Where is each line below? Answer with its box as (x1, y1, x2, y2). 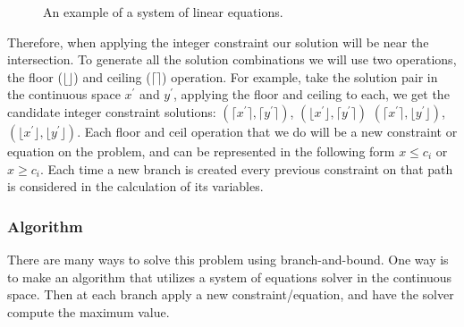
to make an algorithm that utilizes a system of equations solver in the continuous (7, 267, 452, 286)
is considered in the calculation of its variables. (7, 177, 264, 196)
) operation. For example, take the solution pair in (162, 67, 438, 86)
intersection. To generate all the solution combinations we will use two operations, (7, 50, 457, 69)
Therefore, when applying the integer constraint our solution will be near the (7, 32, 429, 51)
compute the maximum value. (7, 302, 170, 321)
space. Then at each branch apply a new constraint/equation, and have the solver (7, 285, 454, 304)
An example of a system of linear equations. (43, 3, 283, 21)
